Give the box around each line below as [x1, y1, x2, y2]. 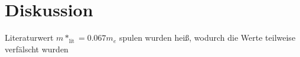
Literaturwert [5, 31, 54, 44]
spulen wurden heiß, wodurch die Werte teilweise [119, 31, 296, 44]
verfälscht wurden [5, 42, 69, 55]
